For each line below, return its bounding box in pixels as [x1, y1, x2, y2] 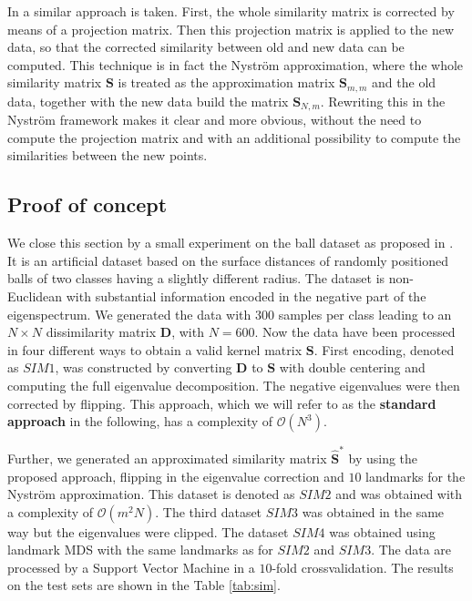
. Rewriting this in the [320, 91, 446, 110]
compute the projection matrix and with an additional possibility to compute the [7, 127, 461, 147]
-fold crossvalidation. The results [272, 557, 454, 576]
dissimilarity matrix [46, 322, 157, 341]
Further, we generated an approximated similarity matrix [7, 448, 327, 467]
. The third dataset [155, 502, 262, 521]
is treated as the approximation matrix [118, 73, 335, 92]
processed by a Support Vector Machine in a [7, 557, 255, 576]
